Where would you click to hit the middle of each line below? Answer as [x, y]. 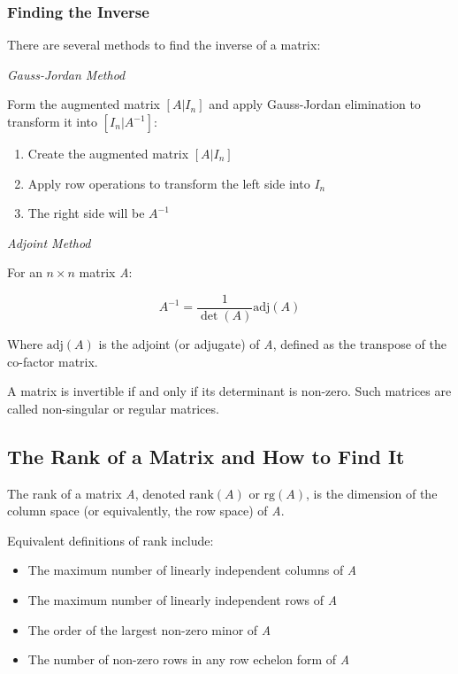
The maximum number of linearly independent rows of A [183, 599]
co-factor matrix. [53, 361]
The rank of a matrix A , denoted [96, 493]
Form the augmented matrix [84, 104]
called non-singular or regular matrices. [113, 408]
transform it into [53, 121]
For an [25, 272]
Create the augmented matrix [108, 153]
